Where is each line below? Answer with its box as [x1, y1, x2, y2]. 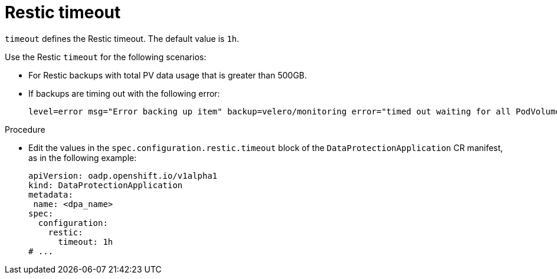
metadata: [28, 189, 73, 199]
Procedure [5, 124, 45, 134]
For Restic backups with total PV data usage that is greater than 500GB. [28, 70, 307, 80]
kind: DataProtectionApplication [28, 180, 183, 190]
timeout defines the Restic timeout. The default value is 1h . [5, 33, 240, 44]
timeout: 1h [58, 237, 113, 247]
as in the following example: [28, 152, 137, 163]
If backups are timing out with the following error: [28, 88, 220, 99]
